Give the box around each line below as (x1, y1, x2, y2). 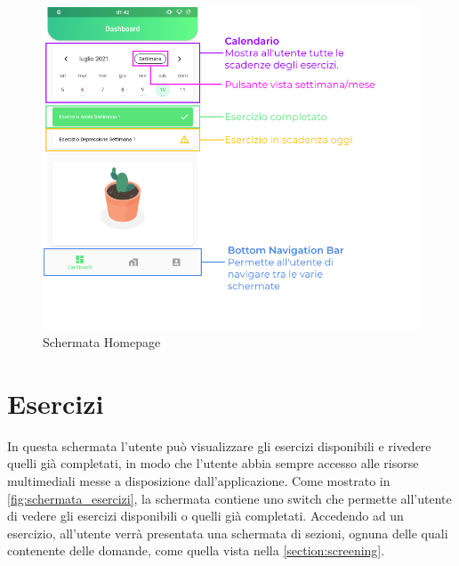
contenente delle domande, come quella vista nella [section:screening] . (7, 541, 385, 560)
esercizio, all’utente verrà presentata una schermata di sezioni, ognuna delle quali (7, 523, 448, 542)
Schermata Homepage (43, 333, 161, 351)
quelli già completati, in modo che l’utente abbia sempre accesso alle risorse (7, 454, 419, 473)
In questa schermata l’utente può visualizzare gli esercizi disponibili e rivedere (7, 436, 431, 455)
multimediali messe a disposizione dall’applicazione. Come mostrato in (7, 471, 391, 489)
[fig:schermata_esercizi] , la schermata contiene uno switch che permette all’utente (7, 489, 452, 507)
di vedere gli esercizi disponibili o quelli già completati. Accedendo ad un (7, 506, 404, 525)
